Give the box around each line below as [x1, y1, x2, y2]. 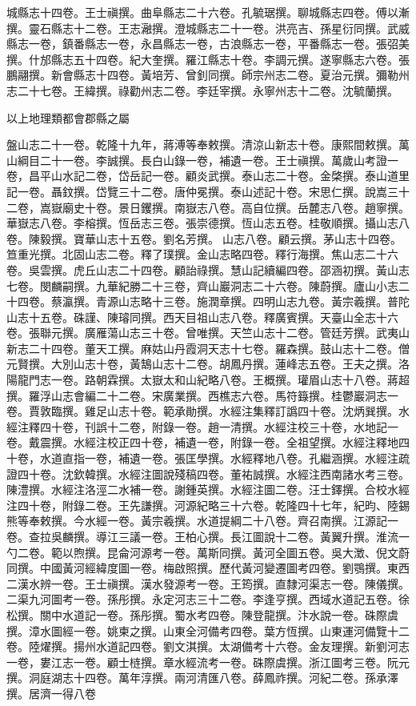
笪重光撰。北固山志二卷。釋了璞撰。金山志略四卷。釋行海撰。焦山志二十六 [6, 246, 398, 263]
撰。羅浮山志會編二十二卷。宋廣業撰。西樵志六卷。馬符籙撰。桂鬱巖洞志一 [6, 387, 398, 403]
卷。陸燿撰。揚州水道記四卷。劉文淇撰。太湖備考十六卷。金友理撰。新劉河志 [6, 638, 410, 655]
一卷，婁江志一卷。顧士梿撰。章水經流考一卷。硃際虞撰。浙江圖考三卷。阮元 [6, 653, 410, 670]
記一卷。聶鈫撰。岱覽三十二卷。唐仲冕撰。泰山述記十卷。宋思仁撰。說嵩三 [6, 183, 398, 199]
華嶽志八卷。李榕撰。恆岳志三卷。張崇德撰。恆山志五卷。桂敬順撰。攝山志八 [6, 215, 410, 231]
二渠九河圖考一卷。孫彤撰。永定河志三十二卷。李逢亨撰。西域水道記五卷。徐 [6, 591, 410, 608]
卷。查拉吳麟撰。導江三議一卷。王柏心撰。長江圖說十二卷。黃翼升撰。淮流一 [6, 528, 410, 544]
